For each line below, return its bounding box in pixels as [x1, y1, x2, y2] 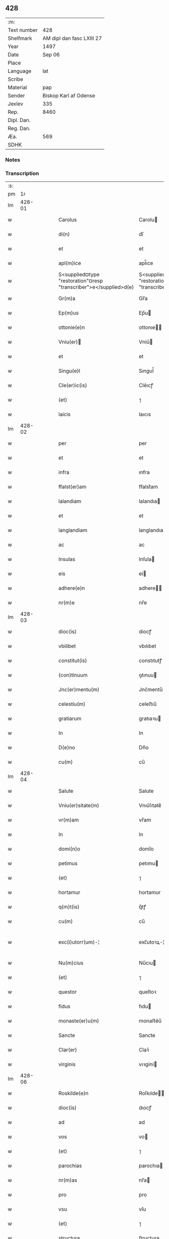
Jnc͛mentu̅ [138, 686, 163, 693]
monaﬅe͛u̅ [138, 1017, 162, 1024]
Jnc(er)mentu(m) [58, 686, 100, 693]
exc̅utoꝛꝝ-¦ [138, 939, 164, 946]
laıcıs [138, 411, 151, 418]
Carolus [58, 216, 77, 223]
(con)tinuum [58, 672, 88, 679]
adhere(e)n [58, 584, 86, 592]
